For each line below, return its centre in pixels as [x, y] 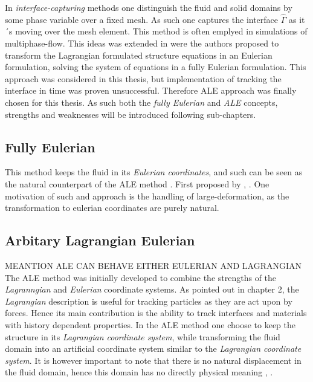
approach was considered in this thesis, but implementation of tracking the [143, 78]
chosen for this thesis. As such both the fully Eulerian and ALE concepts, [141, 102]
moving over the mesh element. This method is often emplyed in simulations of [161, 31]
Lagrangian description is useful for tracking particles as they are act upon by [149, 301]
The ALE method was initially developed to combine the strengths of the [141, 277]
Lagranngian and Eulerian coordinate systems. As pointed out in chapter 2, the [152, 289]
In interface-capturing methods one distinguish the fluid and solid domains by [149, 7]
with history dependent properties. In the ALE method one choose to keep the [150, 324]
